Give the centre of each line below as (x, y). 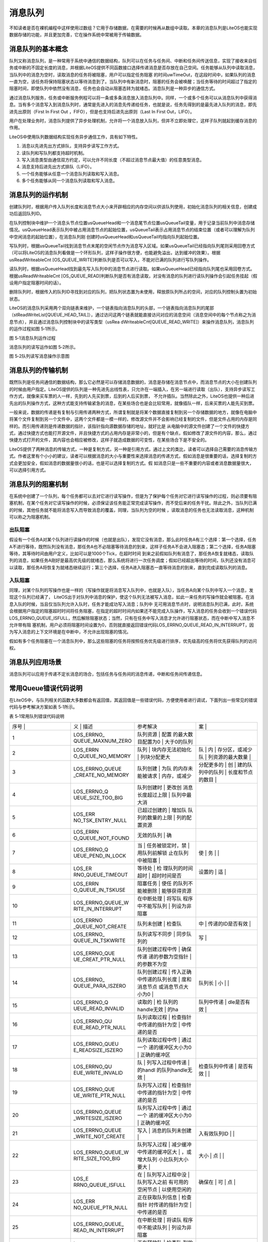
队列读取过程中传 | (159, 1040)
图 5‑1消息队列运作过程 (32, 338)
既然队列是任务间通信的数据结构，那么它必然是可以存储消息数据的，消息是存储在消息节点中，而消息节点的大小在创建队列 (133, 382)
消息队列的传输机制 (38, 370)
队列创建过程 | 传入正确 (165, 972)
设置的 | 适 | (212, 872)
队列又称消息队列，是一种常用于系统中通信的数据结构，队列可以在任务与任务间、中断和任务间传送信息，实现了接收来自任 (133, 61)
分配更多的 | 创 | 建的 (223, 765)
